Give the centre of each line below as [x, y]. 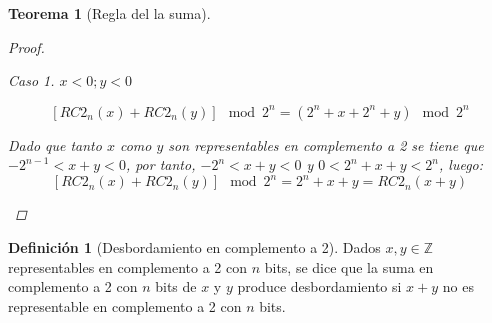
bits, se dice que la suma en [349, 266]
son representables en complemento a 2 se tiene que [326, 144]
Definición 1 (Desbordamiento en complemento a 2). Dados [194, 247]
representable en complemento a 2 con [125, 305]
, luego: [461, 164]
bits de [176, 286]
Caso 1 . [31, 80]
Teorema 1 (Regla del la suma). [109, 13]
